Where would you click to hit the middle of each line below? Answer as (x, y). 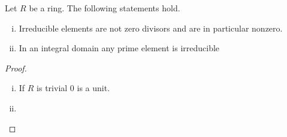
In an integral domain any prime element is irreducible (119, 48)
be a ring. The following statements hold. (105, 8)
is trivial (52, 88)
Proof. (16, 68)
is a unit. (93, 88)
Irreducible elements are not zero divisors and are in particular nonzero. (151, 28)
